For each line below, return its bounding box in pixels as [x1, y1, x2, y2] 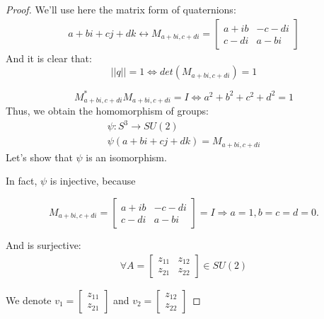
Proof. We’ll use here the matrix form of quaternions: [6, 2, 236, 16]
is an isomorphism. [86, 149, 167, 164]
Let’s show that [6, 149, 73, 164]
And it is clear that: [6, 50, 92, 65]
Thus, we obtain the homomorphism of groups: [6, 103, 209, 118]
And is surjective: [6, 237, 81, 252]
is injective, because [50, 173, 136, 188]
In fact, [6, 173, 37, 188]
